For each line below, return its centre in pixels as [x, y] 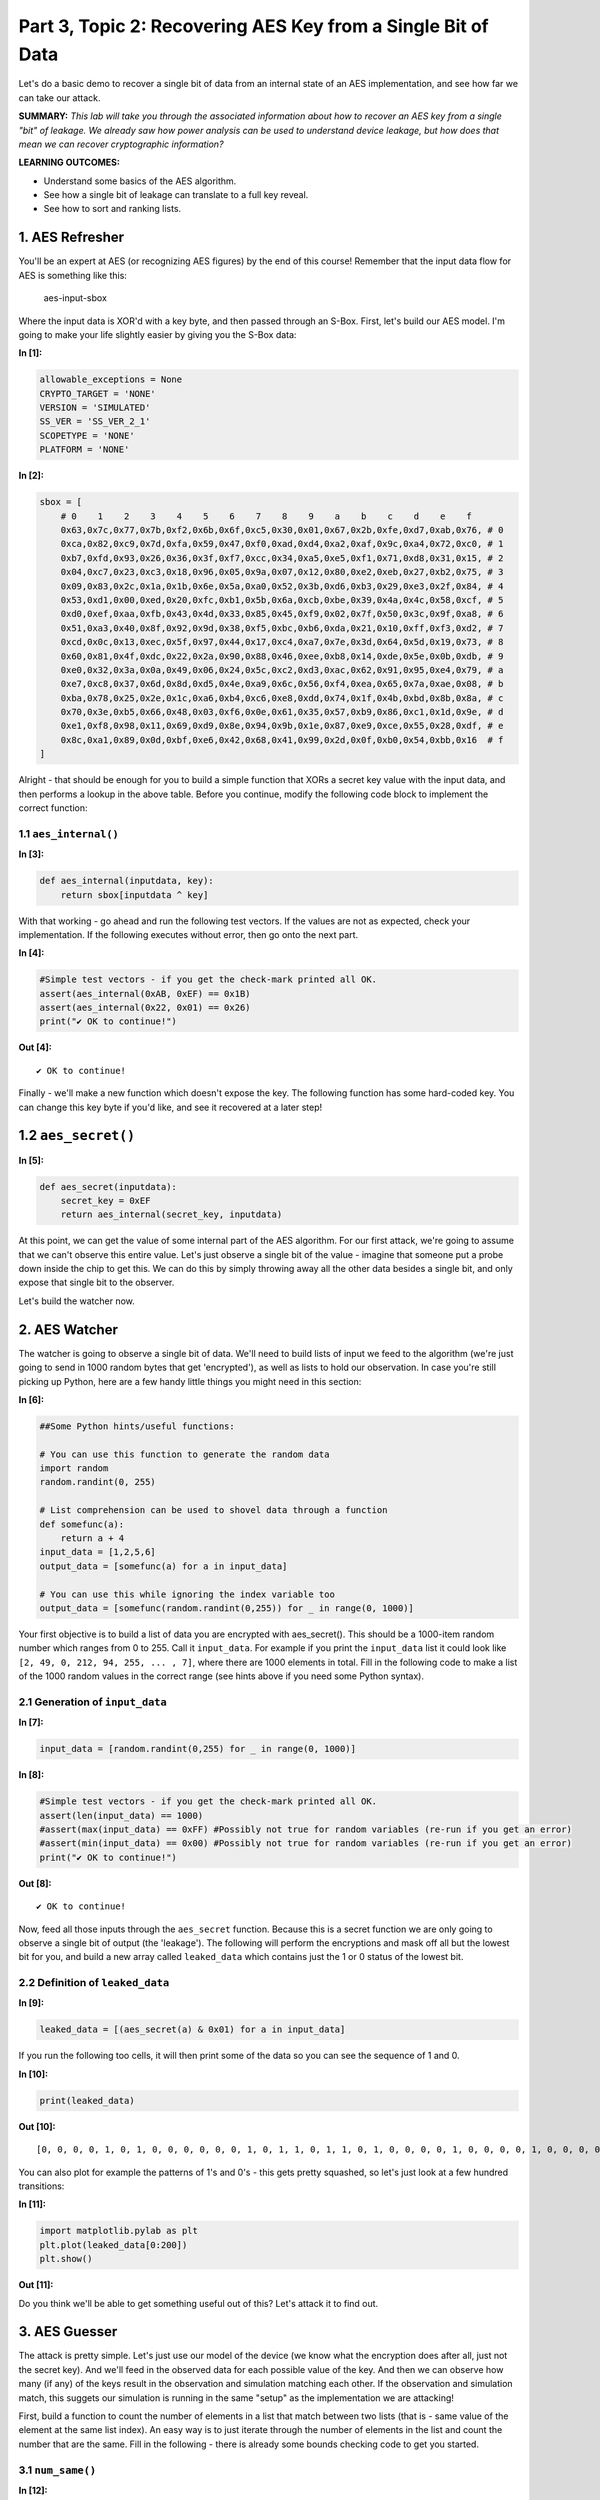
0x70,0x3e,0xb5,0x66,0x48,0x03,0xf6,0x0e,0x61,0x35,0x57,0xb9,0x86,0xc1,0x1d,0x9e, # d [282, 712]
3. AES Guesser [68, 2331]
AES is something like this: [72, 275]
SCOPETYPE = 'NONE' [87, 435]
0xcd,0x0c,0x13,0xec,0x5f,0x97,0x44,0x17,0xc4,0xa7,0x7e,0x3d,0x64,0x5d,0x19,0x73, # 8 [282, 642]
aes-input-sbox [75, 298]
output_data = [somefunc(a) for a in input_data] [163, 1566]
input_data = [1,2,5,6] [98, 1552]
